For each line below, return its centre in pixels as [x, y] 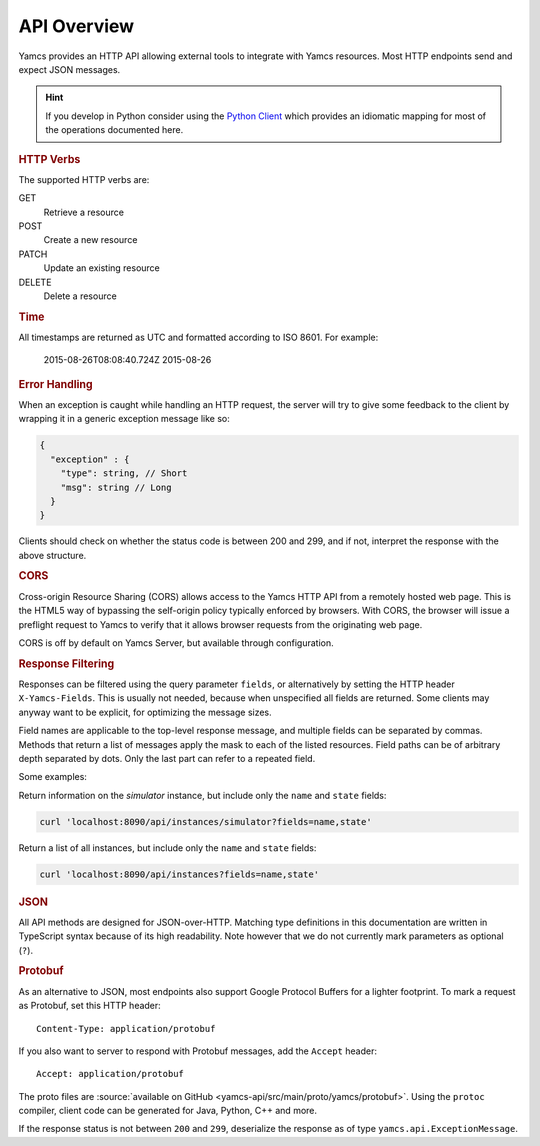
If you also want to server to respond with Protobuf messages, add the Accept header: [197, 1051]
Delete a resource [80, 296]
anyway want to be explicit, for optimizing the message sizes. [145, 712]
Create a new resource [90, 240]
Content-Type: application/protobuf [126, 1028]
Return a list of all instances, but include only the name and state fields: [167, 847]
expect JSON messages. [69, 69]
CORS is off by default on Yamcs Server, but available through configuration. [176, 642]
